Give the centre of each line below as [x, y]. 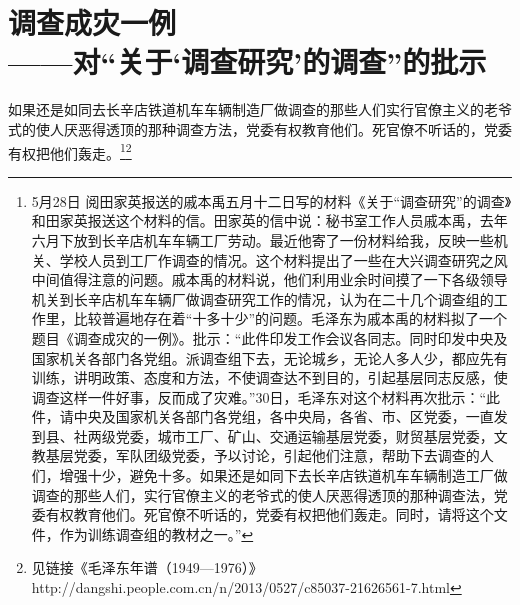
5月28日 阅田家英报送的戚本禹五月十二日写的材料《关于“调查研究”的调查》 [271, 200]
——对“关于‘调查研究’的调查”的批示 [247, 61]
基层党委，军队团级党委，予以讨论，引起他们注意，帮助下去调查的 [262, 455]
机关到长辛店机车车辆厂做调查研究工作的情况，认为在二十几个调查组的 [262, 298]
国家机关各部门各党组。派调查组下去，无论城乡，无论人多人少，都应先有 [269, 357]
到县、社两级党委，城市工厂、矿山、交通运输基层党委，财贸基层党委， [262, 435]
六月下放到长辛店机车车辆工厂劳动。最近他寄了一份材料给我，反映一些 [262, 239]
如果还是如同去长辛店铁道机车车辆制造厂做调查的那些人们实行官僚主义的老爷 [260, 109]
